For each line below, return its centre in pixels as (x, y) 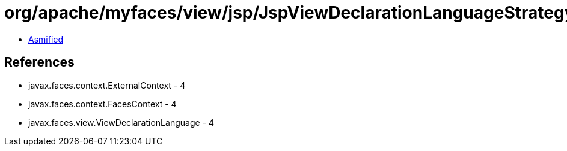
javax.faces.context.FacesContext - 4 (103, 104)
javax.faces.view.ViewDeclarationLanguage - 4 (121, 122)
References (39, 62)
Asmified (46, 39)
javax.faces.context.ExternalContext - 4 (107, 85)
